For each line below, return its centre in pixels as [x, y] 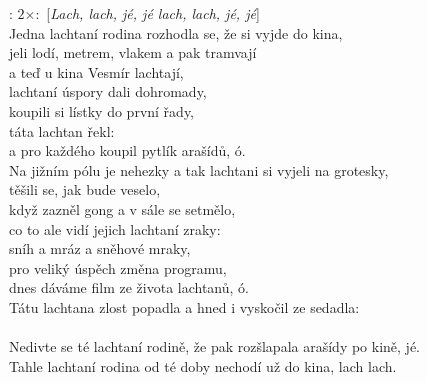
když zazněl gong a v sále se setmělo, [122, 208]
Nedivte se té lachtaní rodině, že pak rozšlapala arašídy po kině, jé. [215, 346]
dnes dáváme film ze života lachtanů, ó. [129, 287]
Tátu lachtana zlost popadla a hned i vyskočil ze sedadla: [184, 306]
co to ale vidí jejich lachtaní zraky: [115, 228]
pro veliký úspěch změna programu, [118, 267]
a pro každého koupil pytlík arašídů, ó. [127, 150]
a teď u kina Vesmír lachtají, [96, 71]
